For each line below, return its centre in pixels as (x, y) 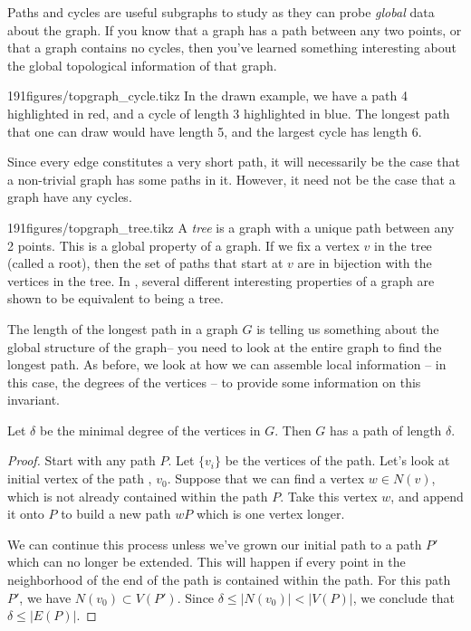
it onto (26, 514)
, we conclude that (404, 597)
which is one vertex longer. (270, 514)
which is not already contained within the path (138, 496)
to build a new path (116, 514)
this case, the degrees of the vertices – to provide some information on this (214, 382)
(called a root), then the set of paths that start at (145, 263)
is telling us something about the (348, 328)
